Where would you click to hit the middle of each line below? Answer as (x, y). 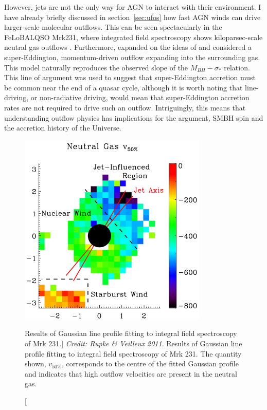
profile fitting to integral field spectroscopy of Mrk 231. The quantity (133, 353)
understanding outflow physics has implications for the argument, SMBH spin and (134, 117)
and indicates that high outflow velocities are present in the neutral (131, 373)
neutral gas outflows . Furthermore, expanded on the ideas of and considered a (128, 47)
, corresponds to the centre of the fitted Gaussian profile (150, 364)
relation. (237, 67)
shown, (35, 364)
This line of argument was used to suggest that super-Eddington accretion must (130, 77)
